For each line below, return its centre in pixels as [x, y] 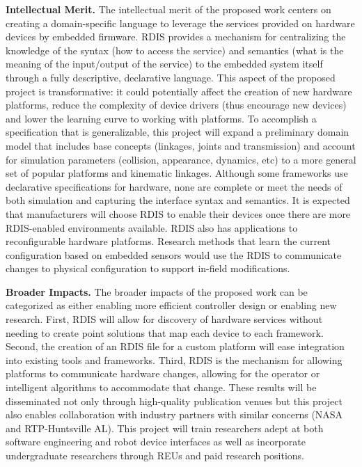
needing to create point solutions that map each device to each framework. [165, 332]
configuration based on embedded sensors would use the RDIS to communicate [174, 254]
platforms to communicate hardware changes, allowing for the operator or [163, 373]
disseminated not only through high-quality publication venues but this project [174, 401]
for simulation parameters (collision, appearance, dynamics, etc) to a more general [181, 159]
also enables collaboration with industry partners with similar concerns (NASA [174, 414]
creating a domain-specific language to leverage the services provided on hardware [180, 23]
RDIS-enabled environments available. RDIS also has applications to [152, 227]
